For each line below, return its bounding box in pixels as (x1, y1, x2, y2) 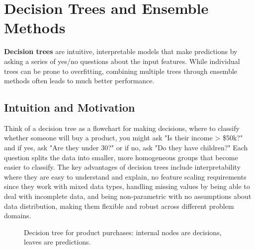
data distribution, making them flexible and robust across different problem (4, 200, 234, 211)
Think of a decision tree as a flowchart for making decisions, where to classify (4, 123, 240, 133)
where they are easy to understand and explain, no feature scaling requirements (4, 171, 247, 182)
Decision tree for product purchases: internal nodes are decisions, (24, 227, 222, 237)
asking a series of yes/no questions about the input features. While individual (4, 56, 240, 66)
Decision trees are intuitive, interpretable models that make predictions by (4, 46, 238, 57)
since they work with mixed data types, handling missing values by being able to (4, 181, 250, 191)
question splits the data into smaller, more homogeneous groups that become (4, 152, 238, 162)
